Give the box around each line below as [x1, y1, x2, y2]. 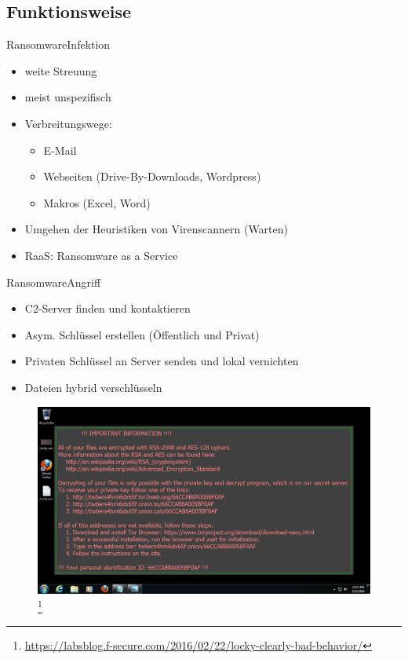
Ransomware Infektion [6, 36, 111, 53]
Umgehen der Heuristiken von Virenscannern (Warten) [24, 221, 288, 237]
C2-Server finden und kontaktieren [24, 300, 191, 317]
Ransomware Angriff [6, 273, 101, 290]
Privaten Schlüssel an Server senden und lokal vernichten [24, 353, 299, 369]
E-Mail [43, 141, 77, 158]
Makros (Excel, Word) [43, 194, 151, 211]
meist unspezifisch [24, 89, 111, 105]
